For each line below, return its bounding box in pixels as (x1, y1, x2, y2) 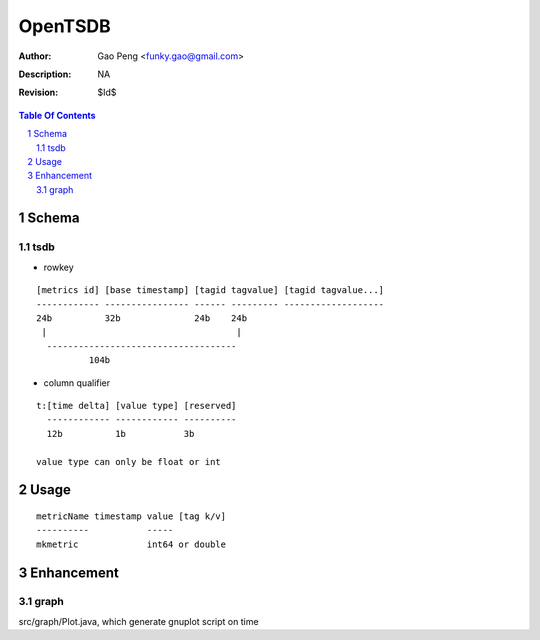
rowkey (43, 261, 74, 273)
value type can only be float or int (36, 456, 222, 467)
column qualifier (43, 376, 111, 389)
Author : (18, 50, 52, 62)
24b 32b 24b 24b (36, 313, 248, 324)
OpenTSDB (18, 15, 111, 37)
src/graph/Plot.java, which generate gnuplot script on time (18, 615, 259, 627)
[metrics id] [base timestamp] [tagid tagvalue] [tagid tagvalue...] (36, 285, 385, 296)
